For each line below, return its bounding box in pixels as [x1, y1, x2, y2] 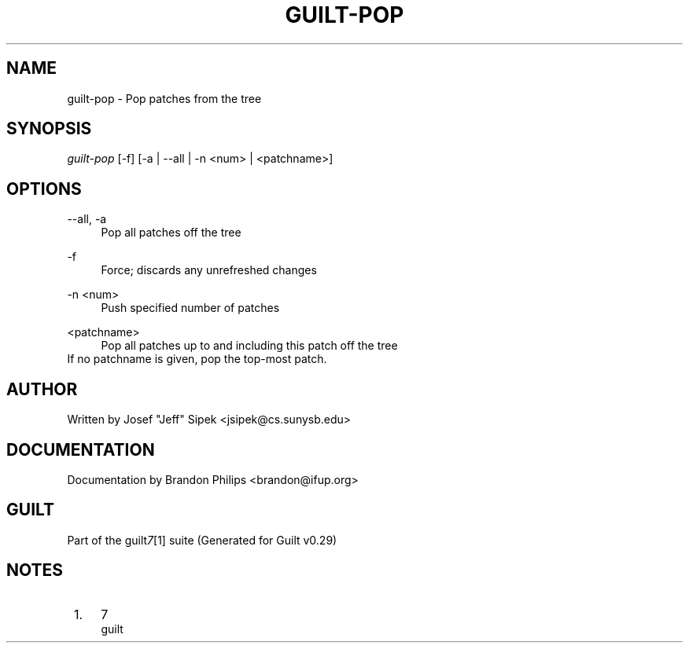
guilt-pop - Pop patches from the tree [67, 91, 262, 105]
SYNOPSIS [6, 119, 92, 139]
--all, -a [67, 212, 107, 226]
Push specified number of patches [101, 301, 280, 315]
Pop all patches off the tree [101, 225, 241, 240]
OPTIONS [6, 178, 82, 199]
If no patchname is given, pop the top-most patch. [67, 352, 327, 366]
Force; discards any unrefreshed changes [101, 263, 317, 277]
